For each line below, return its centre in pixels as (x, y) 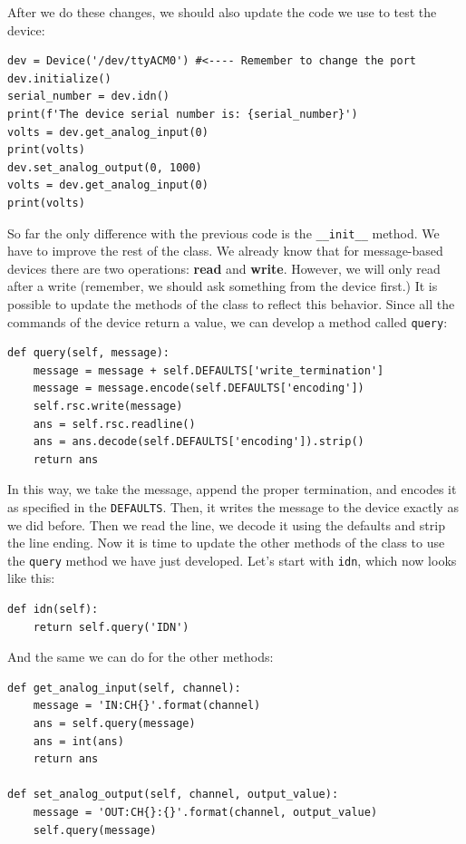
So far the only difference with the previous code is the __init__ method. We (223, 233)
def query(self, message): (88, 353)
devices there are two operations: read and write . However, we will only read (224, 268)
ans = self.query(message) (114, 724)
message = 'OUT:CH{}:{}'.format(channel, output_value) (205, 812)
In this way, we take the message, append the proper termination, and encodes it (232, 489)
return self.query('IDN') (111, 627)
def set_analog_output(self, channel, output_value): (173, 795)
